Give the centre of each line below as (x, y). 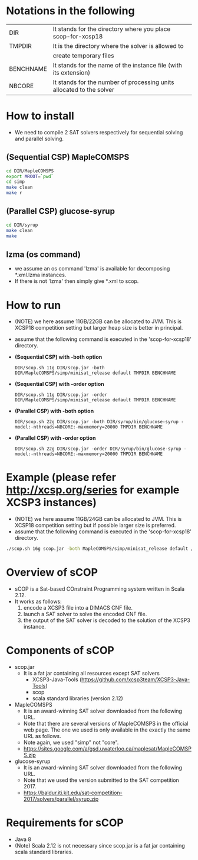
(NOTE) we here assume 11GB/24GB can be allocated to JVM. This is (98, 519)
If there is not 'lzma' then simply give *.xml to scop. (77, 281)
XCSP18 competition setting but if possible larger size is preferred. (95, 526)
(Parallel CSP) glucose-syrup (60, 211)
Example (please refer (61, 477)
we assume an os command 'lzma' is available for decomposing (92, 269)
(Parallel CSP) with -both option (54, 411)
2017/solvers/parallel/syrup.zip (61, 799)
